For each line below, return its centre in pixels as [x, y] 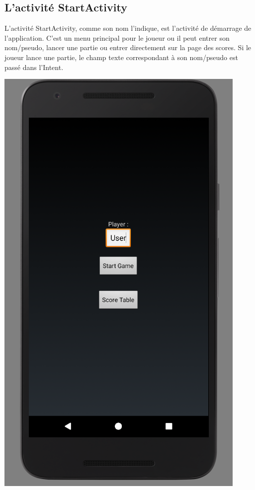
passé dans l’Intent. [34, 67]
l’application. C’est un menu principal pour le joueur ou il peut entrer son [117, 37]
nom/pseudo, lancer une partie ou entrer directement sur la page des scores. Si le [128, 47]
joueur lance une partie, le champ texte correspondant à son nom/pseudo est [121, 57]
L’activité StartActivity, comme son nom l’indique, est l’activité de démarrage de [128, 28]
